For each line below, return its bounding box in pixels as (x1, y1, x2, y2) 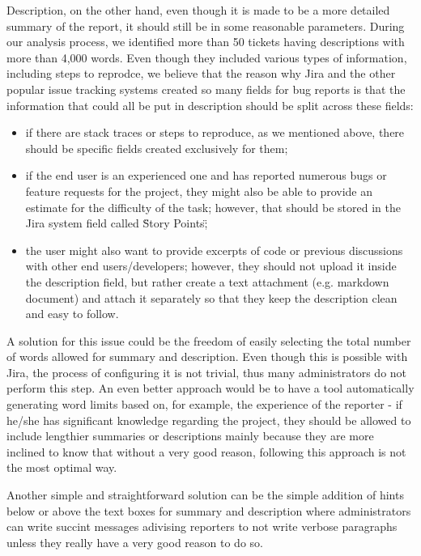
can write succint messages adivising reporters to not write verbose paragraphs (6, 518, 398, 535)
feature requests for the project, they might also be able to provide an (25, 182, 372, 199)
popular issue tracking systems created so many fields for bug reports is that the (6, 80, 406, 97)
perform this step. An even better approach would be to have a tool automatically (6, 380, 415, 397)
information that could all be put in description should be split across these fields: (6, 96, 414, 113)
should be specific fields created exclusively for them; (25, 139, 288, 156)
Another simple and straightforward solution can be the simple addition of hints (6, 486, 404, 503)
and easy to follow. (25, 305, 119, 322)
